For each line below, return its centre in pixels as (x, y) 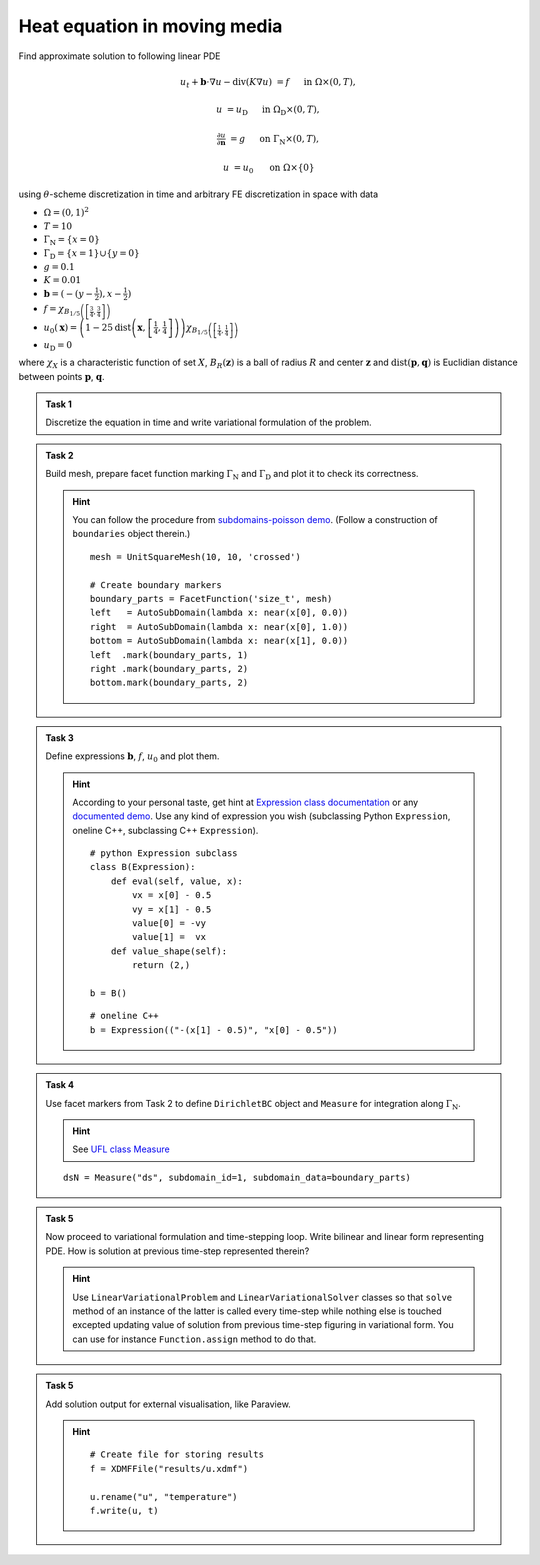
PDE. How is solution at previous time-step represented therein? (177, 1251)
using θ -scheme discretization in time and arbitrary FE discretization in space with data (198, 194)
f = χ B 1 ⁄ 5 (61, 310)
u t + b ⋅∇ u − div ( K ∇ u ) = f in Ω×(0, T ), (268, 83)
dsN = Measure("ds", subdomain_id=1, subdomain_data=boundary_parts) (237, 1177)
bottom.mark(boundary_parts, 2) (169, 683)
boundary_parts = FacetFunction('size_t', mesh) (211, 598)
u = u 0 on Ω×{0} (268, 168)
